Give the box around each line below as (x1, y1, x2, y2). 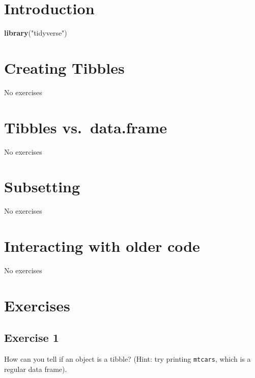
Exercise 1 (4, 330, 59, 345)
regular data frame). (4, 363, 67, 374)
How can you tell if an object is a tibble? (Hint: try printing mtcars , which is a (4, 354, 251, 364)
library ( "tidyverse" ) (4, 27, 67, 38)
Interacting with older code (4, 236, 200, 256)
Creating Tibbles (4, 57, 125, 78)
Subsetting (4, 176, 80, 197)
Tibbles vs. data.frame (4, 117, 167, 137)
